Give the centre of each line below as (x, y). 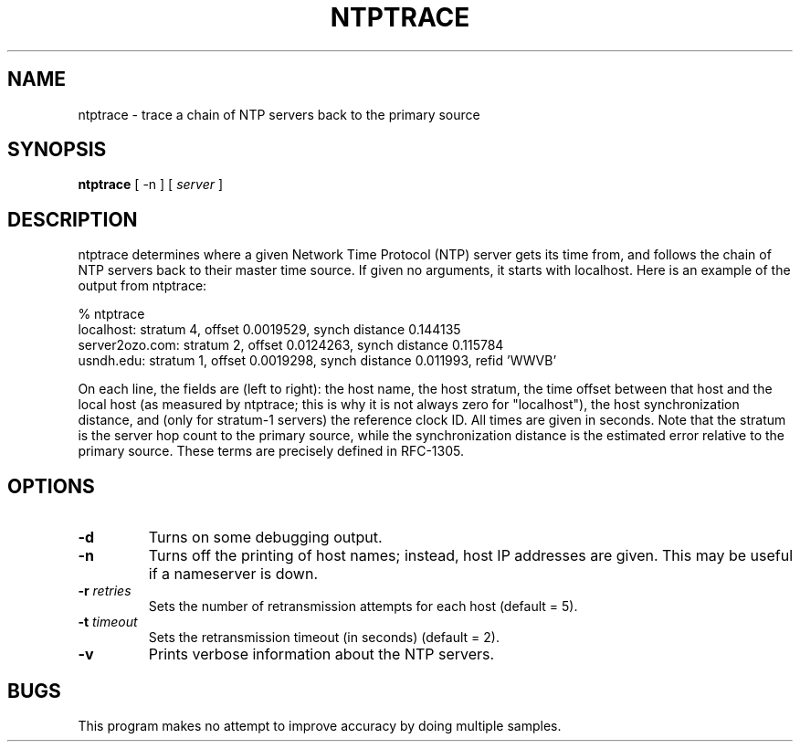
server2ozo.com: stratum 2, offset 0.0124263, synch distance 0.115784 (291, 345)
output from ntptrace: (142, 286)
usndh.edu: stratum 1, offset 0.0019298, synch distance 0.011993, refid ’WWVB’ (317, 361)
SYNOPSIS (57, 150)
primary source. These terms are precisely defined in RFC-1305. (271, 451)
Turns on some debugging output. (265, 538)
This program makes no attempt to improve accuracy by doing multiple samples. (320, 725)
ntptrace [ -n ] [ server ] (151, 185)
